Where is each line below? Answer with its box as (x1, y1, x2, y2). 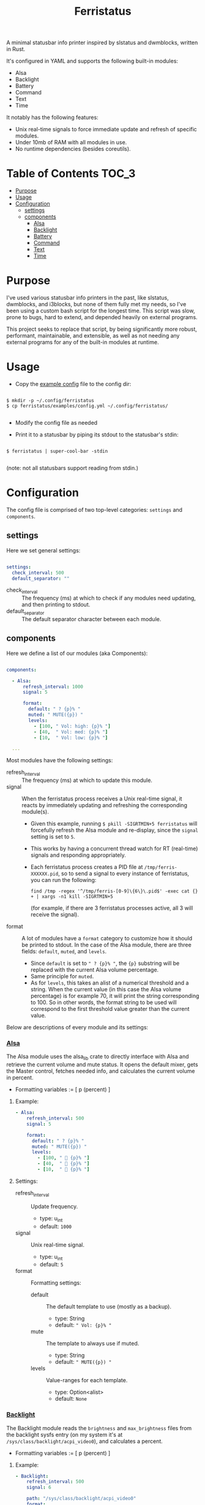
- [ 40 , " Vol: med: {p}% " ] (33, 729, 108, 735)
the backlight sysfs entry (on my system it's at (6, 1431, 123, 1438)
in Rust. (6, 45, 26, 53)
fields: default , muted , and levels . (21, 948, 107, 955)
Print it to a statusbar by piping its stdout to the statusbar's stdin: (15, 431, 179, 438)
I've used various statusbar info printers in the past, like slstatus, (6, 294, 170, 301)
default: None (54, 1395, 88, 1402)
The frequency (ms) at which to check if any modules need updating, (21, 594, 196, 602)
